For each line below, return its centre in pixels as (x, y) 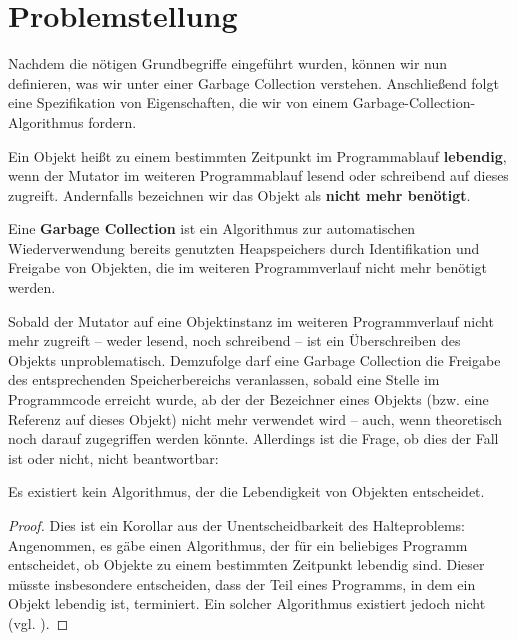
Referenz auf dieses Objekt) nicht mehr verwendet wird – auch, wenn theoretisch (255, 418)
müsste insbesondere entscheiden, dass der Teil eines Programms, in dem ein (242, 583)
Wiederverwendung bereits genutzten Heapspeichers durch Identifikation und (244, 247)
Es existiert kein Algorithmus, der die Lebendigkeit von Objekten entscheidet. (246, 491)
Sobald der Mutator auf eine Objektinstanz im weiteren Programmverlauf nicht (251, 320)
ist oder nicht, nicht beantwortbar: (113, 457)
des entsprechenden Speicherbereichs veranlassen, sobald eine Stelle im (224, 379)
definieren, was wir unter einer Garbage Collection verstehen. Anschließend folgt (253, 82)
